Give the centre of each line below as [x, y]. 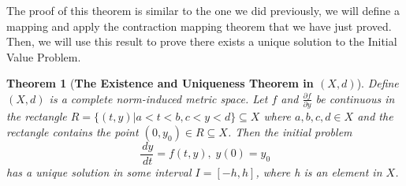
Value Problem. [44, 56]
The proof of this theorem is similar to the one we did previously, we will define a [203, 10]
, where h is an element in [319, 171]
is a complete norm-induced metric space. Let [158, 98]
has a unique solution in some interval [99, 171]
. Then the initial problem [290, 131]
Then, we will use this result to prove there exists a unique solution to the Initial [202, 41]
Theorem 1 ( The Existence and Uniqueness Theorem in [160, 83]
